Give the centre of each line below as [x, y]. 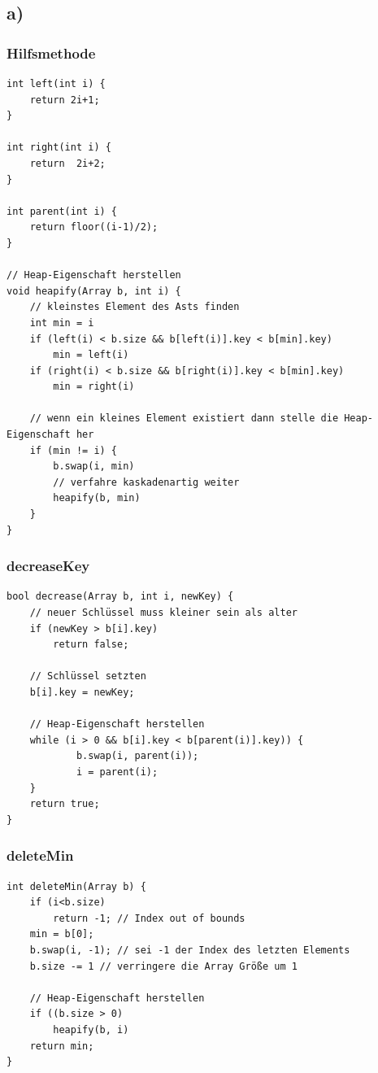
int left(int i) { [56, 84]
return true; [65, 804]
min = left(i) [91, 355]
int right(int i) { [59, 148]
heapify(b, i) [91, 1029]
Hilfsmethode [51, 52]
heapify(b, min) [97, 498]
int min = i [62, 323]
